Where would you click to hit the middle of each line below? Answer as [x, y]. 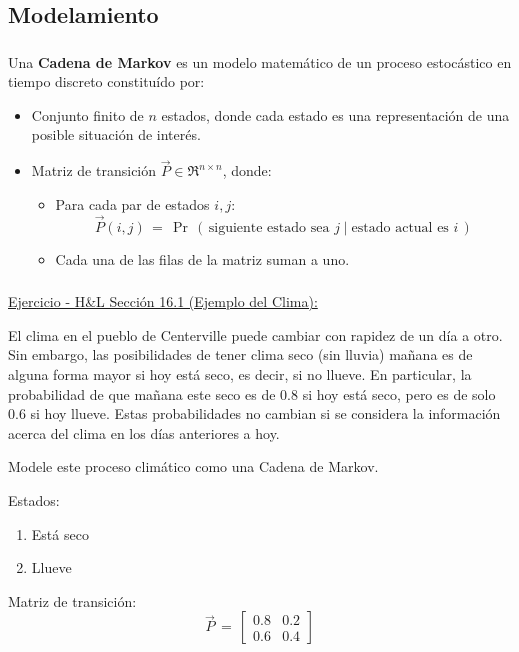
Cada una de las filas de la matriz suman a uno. [202, 258]
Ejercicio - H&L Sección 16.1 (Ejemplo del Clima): [163, 301]
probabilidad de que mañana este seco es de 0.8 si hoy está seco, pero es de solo [252, 393]
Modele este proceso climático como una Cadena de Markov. [193, 466]
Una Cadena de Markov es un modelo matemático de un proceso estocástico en [260, 61]
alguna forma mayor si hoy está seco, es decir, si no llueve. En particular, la [240, 374]
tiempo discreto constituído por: [106, 81]
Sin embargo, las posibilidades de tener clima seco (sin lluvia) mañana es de [240, 354]
